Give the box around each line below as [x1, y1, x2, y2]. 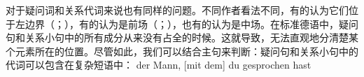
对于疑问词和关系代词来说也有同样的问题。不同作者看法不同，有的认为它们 [6, 3, 349, 17]
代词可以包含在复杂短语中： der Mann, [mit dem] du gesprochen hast [6, 57, 311, 72]
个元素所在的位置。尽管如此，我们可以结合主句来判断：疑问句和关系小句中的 [6, 43, 358, 58]
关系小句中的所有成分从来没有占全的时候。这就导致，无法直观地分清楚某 [24, 30, 358, 45]
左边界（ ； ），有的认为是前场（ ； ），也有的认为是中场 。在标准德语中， [15, 16, 339, 31]
